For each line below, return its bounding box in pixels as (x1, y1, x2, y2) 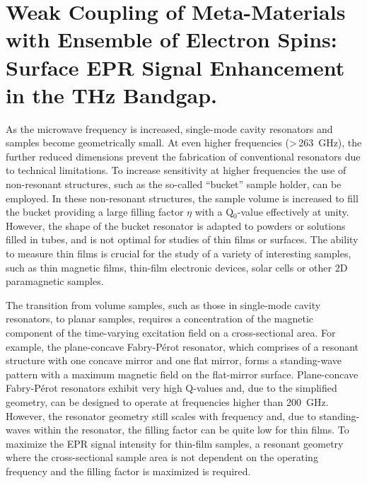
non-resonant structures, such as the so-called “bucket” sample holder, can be (6, 177, 342, 192)
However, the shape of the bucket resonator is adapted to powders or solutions (6, 218, 346, 233)
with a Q (194, 204, 234, 219)
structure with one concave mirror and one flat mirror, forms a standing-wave (6, 353, 342, 368)
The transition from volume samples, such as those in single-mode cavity (6, 297, 321, 312)
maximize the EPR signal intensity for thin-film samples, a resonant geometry (6, 436, 344, 450)
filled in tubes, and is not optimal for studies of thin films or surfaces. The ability (6, 232, 359, 247)
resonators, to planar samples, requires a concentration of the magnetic (6, 311, 313, 326)
